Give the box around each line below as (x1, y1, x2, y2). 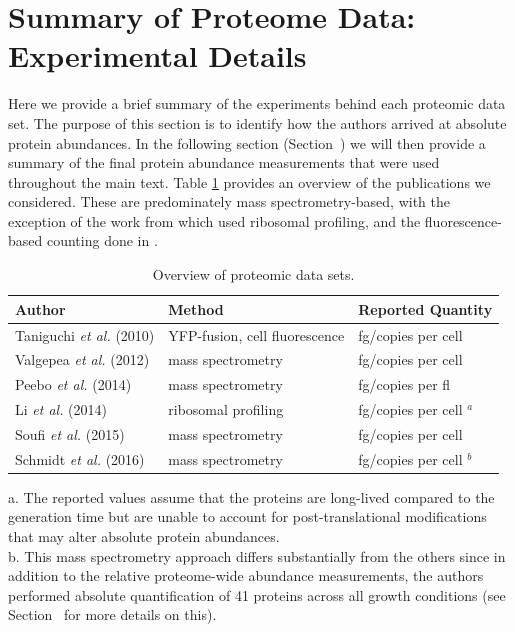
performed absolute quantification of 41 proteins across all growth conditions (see (8, 584, 506, 605)
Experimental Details (8, 35, 307, 76)
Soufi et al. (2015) (15, 423, 125, 444)
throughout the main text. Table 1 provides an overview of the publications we (8, 171, 491, 192)
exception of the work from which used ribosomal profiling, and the (8, 210, 421, 231)
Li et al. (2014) (15, 399, 108, 420)
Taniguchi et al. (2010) (15, 324, 155, 345)
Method (168, 298, 224, 319)
